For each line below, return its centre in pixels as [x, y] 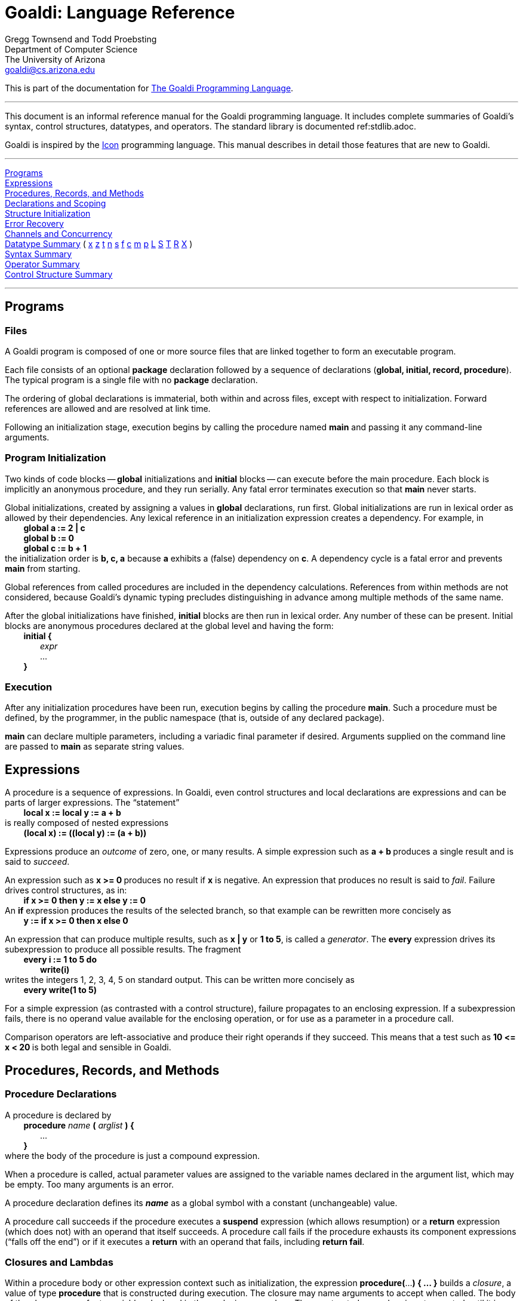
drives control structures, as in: [66, 890]
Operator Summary [42, 264]
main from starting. [43, 568]
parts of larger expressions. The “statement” [92, 803]
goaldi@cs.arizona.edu [50, 69]
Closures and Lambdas [59, 1262]
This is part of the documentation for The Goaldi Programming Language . [149, 88]
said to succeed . [37, 862]
